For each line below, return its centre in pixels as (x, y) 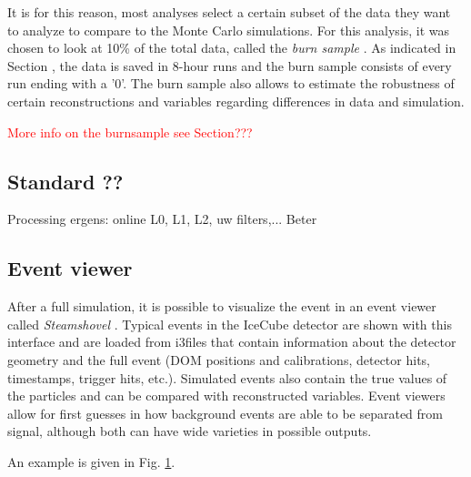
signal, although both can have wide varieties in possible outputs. (190, 431)
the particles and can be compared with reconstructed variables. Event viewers (226, 396)
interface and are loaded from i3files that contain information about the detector (232, 342)
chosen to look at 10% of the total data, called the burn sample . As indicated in (232, 48)
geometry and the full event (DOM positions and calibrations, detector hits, (219, 359)
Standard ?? (65, 181)
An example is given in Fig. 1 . (91, 461)
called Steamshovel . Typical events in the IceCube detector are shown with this (230, 324)
